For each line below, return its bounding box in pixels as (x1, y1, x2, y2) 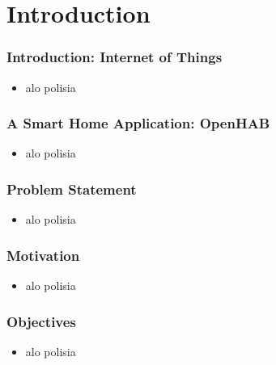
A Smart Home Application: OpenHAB (6, 113, 270, 133)
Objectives (6, 311, 76, 331)
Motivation (6, 245, 80, 265)
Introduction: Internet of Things (6, 47, 223, 67)
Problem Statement (6, 178, 137, 199)
